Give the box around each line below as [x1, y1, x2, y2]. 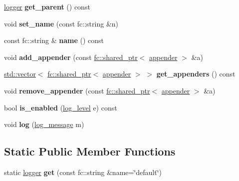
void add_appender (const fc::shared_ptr [4, 51, 138, 62]
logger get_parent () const [4, 1, 90, 11]
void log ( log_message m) [4, 119, 84, 129]
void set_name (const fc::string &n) [4, 18, 119, 28]
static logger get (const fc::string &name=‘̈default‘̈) [4, 166, 162, 177]
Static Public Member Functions [4, 143, 176, 159]
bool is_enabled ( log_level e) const [4, 102, 117, 112]
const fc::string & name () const [4, 35, 104, 45]
